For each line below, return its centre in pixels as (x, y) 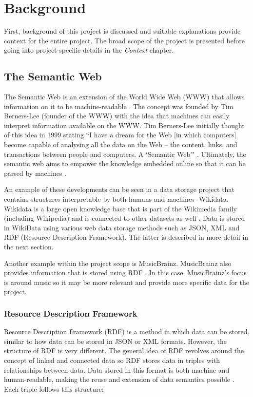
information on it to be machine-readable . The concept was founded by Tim (119, 106)
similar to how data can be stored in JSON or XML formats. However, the (115, 341)
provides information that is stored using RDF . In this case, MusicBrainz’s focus (125, 273)
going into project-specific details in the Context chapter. (89, 50)
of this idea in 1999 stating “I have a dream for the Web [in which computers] (120, 135)
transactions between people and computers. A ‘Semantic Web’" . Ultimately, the (125, 154)
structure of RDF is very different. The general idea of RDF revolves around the (124, 350)
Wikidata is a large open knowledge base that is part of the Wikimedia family (120, 208)
